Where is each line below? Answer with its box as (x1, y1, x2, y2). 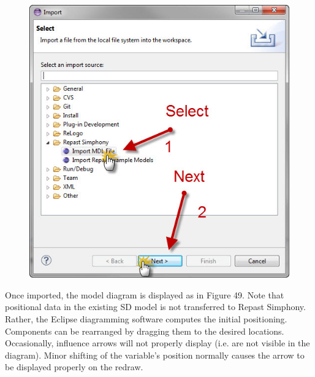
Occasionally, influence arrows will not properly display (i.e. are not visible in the (5, 336, 310, 349)
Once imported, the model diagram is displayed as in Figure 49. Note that (5, 288, 284, 301)
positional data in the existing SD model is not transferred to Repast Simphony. (5, 300, 306, 313)
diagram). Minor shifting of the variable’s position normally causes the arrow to (5, 348, 305, 361)
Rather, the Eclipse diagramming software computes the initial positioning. (5, 312, 287, 325)
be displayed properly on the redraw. (5, 360, 143, 373)
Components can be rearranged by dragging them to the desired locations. (5, 324, 284, 337)
